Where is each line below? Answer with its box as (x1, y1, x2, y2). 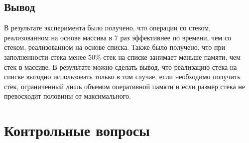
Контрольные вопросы (4, 120, 150, 141)
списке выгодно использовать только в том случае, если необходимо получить (4, 71, 241, 82)
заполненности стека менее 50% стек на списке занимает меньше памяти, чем (4, 51, 241, 62)
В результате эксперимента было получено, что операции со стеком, (4, 22, 211, 33)
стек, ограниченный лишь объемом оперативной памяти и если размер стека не (4, 81, 246, 91)
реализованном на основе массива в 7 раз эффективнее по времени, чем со (4, 32, 232, 42)
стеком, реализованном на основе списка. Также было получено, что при (4, 42, 225, 52)
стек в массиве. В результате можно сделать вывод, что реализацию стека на (4, 61, 237, 72)
